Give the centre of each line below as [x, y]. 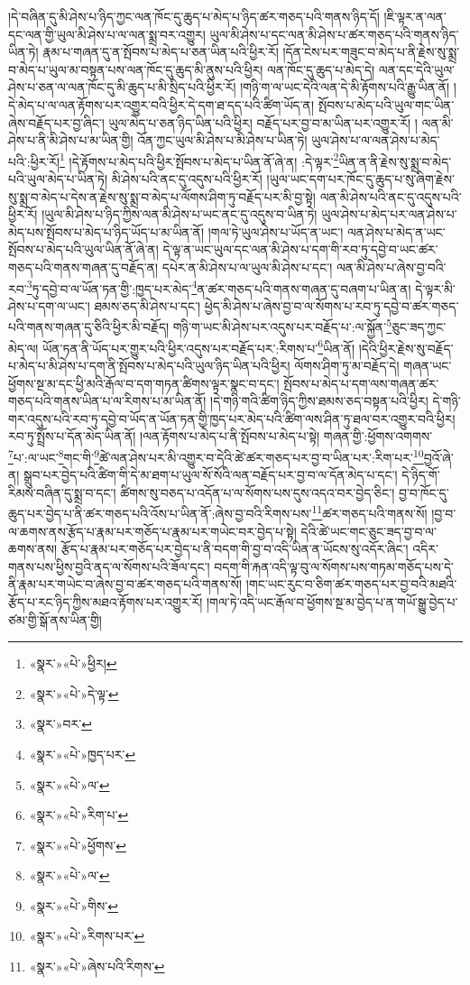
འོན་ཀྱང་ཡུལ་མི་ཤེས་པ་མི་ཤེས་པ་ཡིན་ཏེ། [222, 140]
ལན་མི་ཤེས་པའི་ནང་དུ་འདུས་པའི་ [391, 196]
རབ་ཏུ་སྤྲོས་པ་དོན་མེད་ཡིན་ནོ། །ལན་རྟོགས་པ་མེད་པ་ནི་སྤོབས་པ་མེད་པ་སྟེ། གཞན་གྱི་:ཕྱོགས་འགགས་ [221, 436]
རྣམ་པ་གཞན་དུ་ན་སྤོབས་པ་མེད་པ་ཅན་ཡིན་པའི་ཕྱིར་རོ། [161, 52]
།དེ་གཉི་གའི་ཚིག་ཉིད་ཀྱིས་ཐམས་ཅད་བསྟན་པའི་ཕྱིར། [319, 401]
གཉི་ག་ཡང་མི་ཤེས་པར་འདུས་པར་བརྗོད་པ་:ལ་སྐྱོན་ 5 [282, 326]
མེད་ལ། [23, 348]
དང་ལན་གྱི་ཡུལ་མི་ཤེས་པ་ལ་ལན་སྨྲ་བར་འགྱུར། [107, 34]
